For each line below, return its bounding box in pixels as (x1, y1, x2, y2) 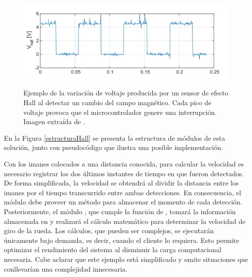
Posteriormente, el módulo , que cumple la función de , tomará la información (4, 206, 236, 216)
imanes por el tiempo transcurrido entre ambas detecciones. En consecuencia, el (4, 187, 241, 197)
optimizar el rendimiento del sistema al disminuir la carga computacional (4, 244, 221, 255)
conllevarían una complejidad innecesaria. (4, 263, 127, 274)
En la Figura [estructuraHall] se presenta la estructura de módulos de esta (4, 132, 225, 143)
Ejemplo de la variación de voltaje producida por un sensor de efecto (23, 88, 228, 98)
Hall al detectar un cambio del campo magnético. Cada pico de (23, 97, 212, 108)
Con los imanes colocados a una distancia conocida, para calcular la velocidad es (4, 159, 244, 169)
